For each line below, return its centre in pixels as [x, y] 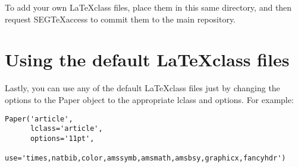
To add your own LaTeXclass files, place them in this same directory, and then [148, 7]
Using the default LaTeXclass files [147, 60]
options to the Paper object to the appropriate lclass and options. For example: [149, 99]
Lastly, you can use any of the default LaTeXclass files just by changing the [142, 88]
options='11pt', [62, 138]
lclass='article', [66, 129]
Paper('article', [39, 119]
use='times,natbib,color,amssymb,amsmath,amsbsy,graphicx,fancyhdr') [145, 158]
